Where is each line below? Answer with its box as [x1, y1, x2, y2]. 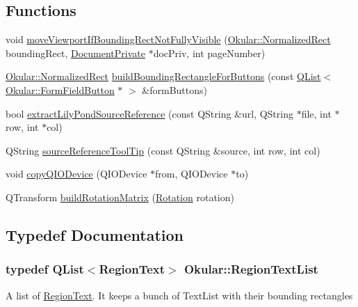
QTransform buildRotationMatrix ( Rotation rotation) [6, 189, 234, 204]
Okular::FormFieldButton [6, 82, 115, 97]
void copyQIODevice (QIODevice [6, 166, 147, 181]
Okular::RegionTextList [184, 260, 318, 278]
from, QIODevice [155, 166, 228, 181]
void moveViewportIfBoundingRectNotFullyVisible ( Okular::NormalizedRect [6, 32, 331, 47]
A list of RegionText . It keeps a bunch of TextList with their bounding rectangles [6, 288, 353, 302]
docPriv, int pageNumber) [153, 45, 266, 60]
